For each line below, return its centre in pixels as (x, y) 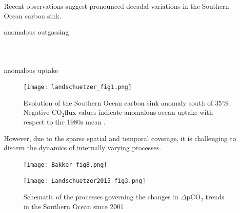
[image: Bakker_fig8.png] (65, 165)
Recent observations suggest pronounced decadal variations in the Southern (117, 6)
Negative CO (43, 112)
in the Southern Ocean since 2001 (74, 206)
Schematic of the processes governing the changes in (101, 197)
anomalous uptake (31, 70)
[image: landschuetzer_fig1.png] (78, 87)
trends (215, 197)
